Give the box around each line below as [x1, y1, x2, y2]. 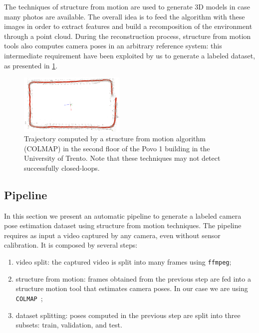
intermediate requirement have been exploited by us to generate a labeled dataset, [4, 50, 256, 60]
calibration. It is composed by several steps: [4, 240, 138, 250]
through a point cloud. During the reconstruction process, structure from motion [4, 30, 251, 41]
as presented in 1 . [4, 60, 58, 70]
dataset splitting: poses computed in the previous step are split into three [15, 310, 241, 320]
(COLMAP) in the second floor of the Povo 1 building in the [24, 143, 210, 153]
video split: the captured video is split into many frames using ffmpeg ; [15, 257, 232, 267]
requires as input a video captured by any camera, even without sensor [4, 230, 221, 240]
